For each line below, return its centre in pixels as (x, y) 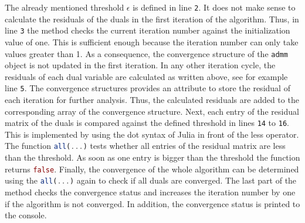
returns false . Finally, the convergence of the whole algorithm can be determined (152, 169)
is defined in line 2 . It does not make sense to (214, 7)
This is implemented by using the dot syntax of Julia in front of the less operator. (152, 134)
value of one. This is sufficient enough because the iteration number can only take (152, 41)
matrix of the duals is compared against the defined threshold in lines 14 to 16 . (147, 123)
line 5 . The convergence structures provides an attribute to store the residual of (148, 88)
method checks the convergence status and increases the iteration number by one (150, 192)
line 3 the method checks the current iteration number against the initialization (148, 30)
